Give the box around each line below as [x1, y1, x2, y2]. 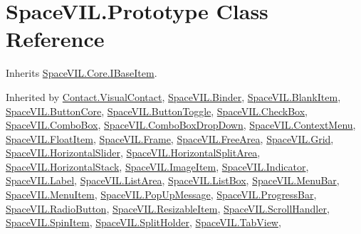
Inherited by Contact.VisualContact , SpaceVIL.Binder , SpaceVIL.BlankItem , [6, 89, 341, 104]
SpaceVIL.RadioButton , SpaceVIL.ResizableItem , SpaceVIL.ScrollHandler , [6, 201, 330, 216]
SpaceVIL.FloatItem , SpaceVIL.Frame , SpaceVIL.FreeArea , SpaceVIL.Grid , [6, 131, 334, 146]
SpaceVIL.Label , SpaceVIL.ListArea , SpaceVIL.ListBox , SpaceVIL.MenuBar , [6, 173, 340, 188]
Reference [6, 24, 105, 53]
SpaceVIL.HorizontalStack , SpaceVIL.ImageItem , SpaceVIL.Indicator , [6, 159, 309, 174]
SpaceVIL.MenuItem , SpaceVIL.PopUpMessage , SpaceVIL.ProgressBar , [6, 187, 317, 202]
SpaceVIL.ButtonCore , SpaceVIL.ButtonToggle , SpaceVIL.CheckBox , [6, 103, 308, 118]
